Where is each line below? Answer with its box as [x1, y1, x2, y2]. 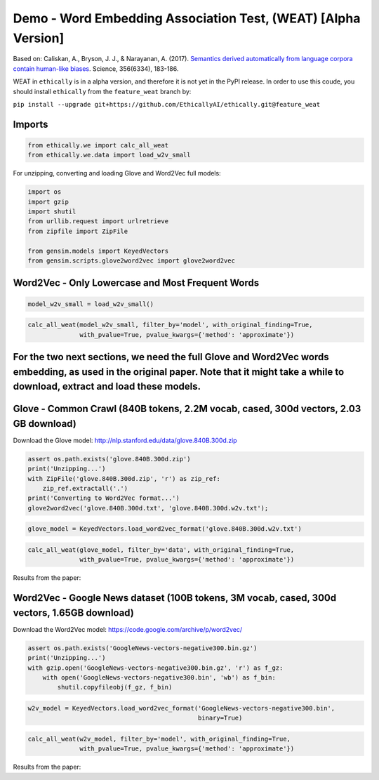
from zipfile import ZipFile [27, 227, 128, 235]
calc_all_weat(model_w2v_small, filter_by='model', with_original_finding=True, [27, 321, 313, 329]
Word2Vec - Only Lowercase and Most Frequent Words [13, 277, 260, 289]
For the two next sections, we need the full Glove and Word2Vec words [13, 351, 329, 363]
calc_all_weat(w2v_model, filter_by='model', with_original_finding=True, [27, 734, 291, 743]
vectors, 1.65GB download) [13, 607, 135, 619]
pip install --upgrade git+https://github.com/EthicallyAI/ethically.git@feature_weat [13, 100, 321, 108]
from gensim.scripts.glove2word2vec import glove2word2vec [27, 257, 235, 265]
